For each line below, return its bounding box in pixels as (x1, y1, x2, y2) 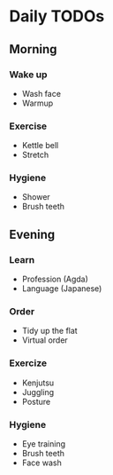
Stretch (21, 149, 49, 161)
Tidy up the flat (21, 326, 78, 336)
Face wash (21, 457, 62, 468)
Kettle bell (21, 140, 59, 151)
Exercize (9, 357, 47, 369)
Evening (9, 226, 56, 241)
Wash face (21, 88, 62, 99)
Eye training (21, 439, 66, 449)
